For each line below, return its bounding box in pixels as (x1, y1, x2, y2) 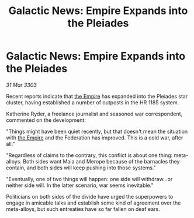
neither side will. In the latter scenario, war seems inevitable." (6, 182, 154, 189)
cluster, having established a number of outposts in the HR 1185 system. (6, 98, 179, 106)
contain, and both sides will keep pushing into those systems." (6, 164, 157, 171)
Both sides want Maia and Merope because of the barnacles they (22, 158, 180, 165)
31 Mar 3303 (6, 81, 37, 88)
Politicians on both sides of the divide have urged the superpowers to (6, 193, 174, 200)
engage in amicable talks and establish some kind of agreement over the (6, 199, 181, 206)
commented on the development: (6, 116, 86, 124)
